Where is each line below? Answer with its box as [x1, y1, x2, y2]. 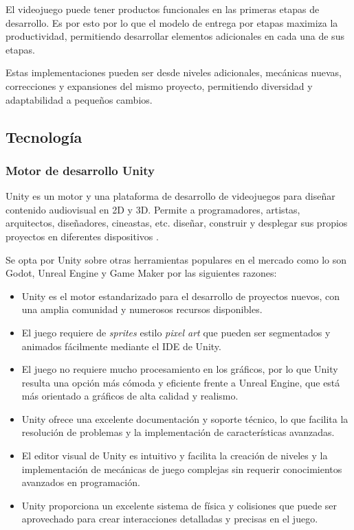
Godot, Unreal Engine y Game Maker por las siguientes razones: [5, 266, 277, 280]
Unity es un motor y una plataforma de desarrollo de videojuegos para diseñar [5, 189, 335, 203]
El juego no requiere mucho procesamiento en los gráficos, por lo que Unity [21, 362, 338, 376]
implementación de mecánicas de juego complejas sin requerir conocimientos [21, 461, 342, 476]
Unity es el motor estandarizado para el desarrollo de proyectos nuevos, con [21, 288, 340, 303]
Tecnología [5, 126, 82, 147]
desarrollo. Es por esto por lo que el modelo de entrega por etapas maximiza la [5, 15, 338, 30]
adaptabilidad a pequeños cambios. [5, 92, 153, 106]
